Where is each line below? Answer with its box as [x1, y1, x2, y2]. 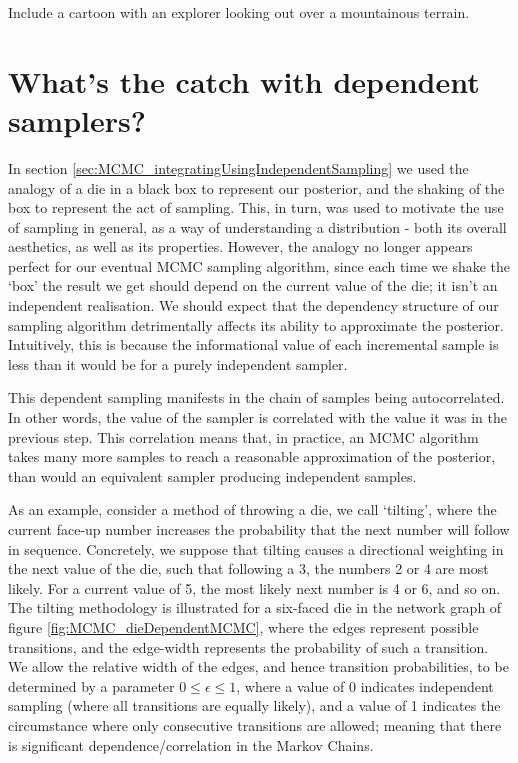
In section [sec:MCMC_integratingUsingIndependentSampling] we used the [8, 157, 469, 178]
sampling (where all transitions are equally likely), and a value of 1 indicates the [8, 695, 501, 716]
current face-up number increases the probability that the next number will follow [8, 519, 510, 539]
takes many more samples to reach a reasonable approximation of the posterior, [8, 446, 496, 467]
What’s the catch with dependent [8, 60, 480, 101]
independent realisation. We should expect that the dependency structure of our [8, 295, 499, 316]
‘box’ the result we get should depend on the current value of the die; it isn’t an [8, 275, 498, 296]
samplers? [8, 99, 146, 140]
